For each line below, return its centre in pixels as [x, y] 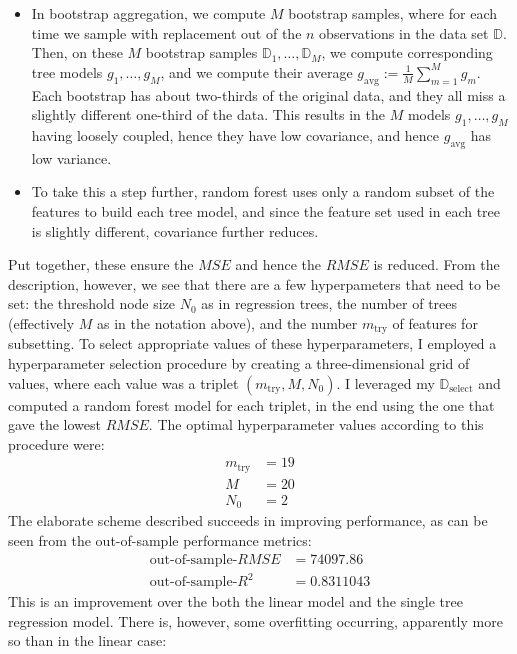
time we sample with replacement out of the [166, 32]
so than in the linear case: [87, 640]
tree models [67, 71]
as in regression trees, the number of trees [329, 303]
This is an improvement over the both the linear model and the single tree [235, 601]
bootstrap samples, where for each [392, 13]
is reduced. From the [436, 264]
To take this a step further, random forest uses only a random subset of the [263, 191]
